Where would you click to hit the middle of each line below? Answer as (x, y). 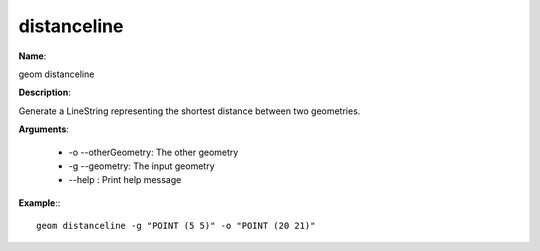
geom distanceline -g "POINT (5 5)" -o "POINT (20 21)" (176, 226)
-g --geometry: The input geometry (141, 166)
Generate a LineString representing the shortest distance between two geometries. (189, 111)
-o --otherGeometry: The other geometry (153, 152)
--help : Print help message (125, 180)
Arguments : (44, 129)
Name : (32, 56)
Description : (45, 92)
